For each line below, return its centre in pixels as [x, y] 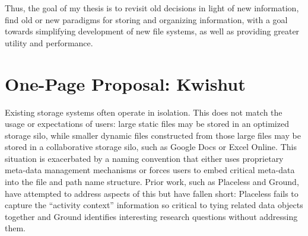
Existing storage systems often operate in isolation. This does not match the [144, 112]
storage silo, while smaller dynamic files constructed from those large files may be [153, 135]
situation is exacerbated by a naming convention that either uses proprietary [144, 158]
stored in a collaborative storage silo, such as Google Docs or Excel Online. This [151, 147]
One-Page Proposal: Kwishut [125, 83]
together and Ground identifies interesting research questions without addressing [151, 216]
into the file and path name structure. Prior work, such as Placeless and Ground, [152, 182]
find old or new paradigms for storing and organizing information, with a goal [146, 19]
